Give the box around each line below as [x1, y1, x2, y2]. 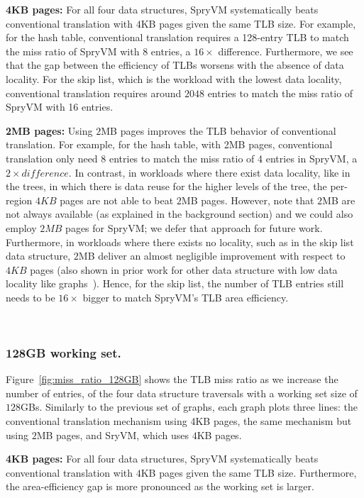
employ [6, 220, 37, 235]
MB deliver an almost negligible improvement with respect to [78, 248, 346, 263]
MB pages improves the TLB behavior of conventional [101, 123, 336, 138]
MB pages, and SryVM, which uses [36, 427, 189, 442]
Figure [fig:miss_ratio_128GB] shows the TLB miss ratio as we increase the [6, 372, 338, 387]
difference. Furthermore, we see [218, 43, 353, 58]
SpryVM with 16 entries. [6, 99, 114, 114]
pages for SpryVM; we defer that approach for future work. [65, 220, 323, 235]
